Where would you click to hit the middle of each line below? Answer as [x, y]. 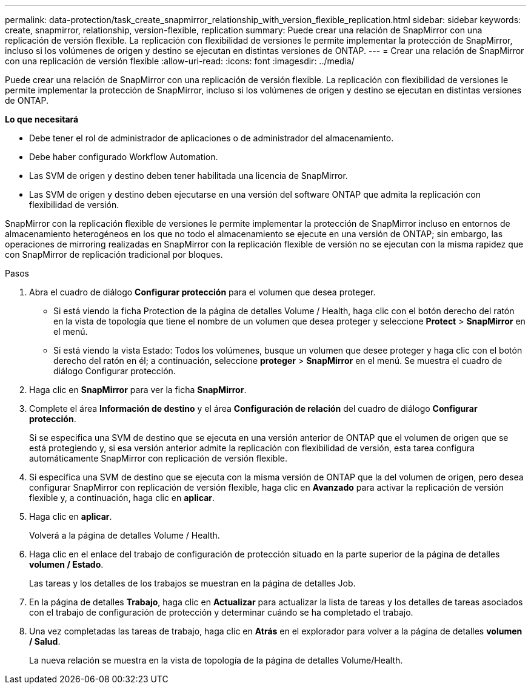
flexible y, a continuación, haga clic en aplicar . [122, 498]
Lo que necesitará [42, 119]
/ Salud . [45, 641]
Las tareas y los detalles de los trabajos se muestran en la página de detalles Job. [192, 583]
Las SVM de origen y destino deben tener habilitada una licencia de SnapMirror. [189, 176]
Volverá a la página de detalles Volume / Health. [125, 535]
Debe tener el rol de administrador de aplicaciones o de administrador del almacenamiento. [212, 138]
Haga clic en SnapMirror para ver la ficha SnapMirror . [138, 390]
